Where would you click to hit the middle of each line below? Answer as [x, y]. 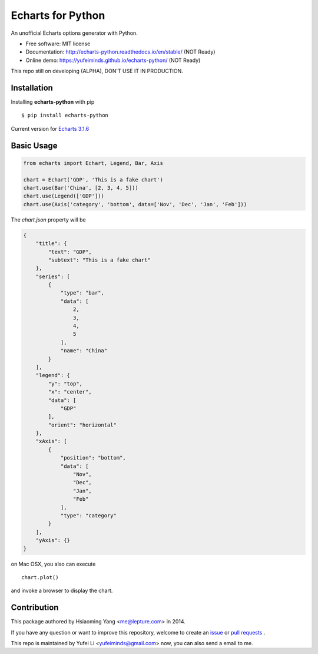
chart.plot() [40, 577]
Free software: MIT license [58, 44]
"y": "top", [65, 384]
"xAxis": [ [51, 441]
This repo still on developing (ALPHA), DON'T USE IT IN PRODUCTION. [97, 71]
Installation [32, 87]
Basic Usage [34, 145]
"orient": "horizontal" [82, 425]
